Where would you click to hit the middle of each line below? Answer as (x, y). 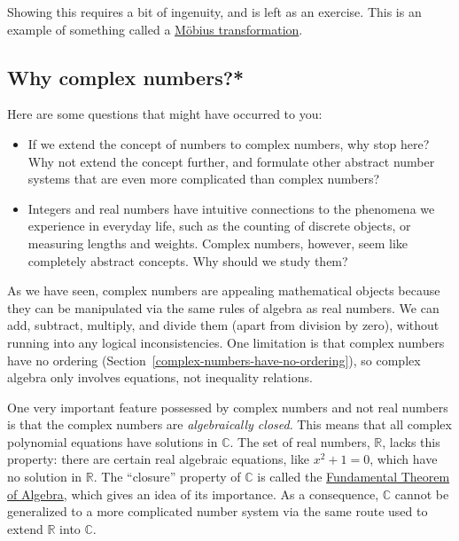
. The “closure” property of (167, 477)
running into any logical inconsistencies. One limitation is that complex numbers (226, 342)
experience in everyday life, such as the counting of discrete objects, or (219, 226)
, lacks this (411, 441)
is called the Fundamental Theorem (354, 477)
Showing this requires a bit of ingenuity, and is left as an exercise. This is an (214, 12)
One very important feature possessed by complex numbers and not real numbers (228, 407)
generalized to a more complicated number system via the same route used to (218, 511)
